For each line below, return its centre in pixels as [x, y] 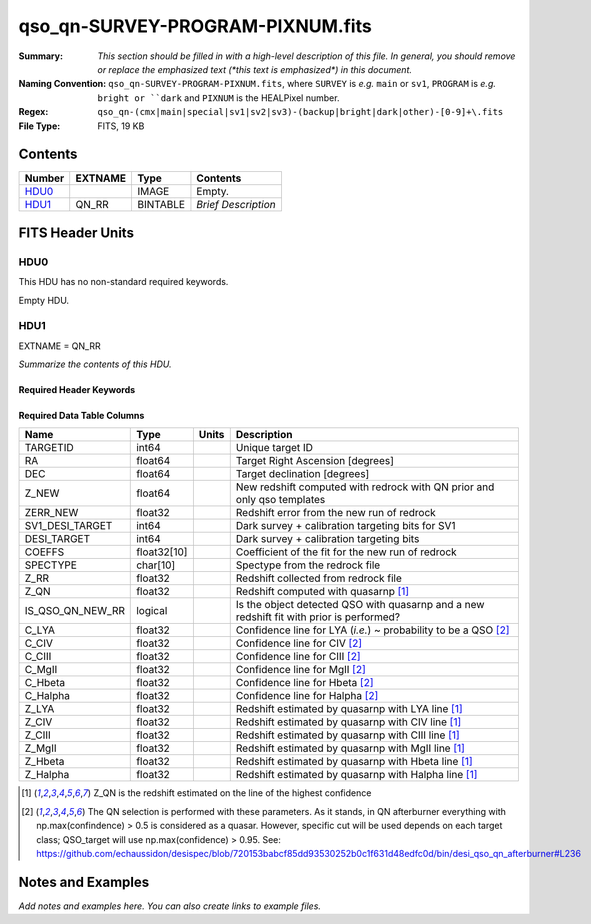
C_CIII [38, 657]
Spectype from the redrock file [308, 565]
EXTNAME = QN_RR [59, 346]
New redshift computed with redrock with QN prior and [365, 487]
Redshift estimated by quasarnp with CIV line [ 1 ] [348, 722]
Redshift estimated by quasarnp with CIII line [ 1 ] [347, 735]
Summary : [41, 56]
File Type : [39, 126]
